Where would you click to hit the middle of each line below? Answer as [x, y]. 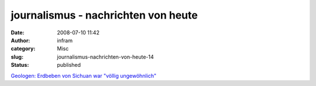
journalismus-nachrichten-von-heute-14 [106, 57]
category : [23, 49]
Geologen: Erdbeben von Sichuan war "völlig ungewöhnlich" [84, 76]
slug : [17, 57]
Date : [18, 33]
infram [65, 40]
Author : [20, 40]
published [69, 65]
